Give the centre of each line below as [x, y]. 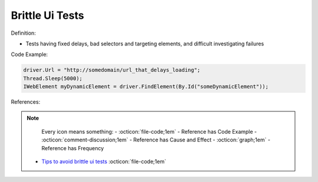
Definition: [24, 33]
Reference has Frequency [73, 148]
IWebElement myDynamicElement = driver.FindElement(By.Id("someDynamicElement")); [146, 87]
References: [26, 102]
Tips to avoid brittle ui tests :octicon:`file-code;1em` [104, 161]
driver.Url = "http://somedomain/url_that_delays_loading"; [112, 70]
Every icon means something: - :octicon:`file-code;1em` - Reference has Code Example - [149, 131]
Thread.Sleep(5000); [53, 78]
